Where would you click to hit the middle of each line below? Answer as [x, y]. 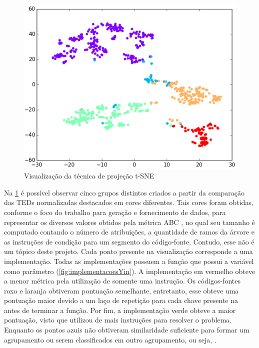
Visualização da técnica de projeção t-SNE [89, 176]
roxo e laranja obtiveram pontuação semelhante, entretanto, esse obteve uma [121, 290]
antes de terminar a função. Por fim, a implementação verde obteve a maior [120, 310]
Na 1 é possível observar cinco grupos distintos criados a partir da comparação [124, 192]
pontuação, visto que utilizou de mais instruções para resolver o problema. [118, 320]
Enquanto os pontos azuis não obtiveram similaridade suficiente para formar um [127, 330]
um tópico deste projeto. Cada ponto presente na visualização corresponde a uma [128, 251]
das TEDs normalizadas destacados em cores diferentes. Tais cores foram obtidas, [129, 202]
